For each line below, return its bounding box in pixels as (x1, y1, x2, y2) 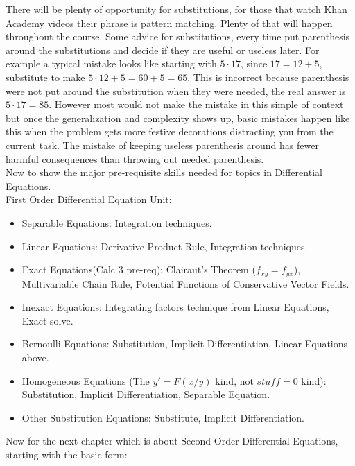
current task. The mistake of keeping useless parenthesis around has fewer (6, 137, 319, 152)
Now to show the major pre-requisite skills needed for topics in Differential (6, 165, 322, 180)
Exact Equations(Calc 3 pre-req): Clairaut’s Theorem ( (21, 262, 256, 277)
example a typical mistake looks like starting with (6, 56, 217, 71)
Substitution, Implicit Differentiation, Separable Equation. (21, 387, 270, 402)
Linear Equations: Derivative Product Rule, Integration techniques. (21, 239, 308, 253)
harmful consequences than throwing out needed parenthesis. (6, 151, 264, 166)
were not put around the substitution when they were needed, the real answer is (6, 83, 346, 98)
